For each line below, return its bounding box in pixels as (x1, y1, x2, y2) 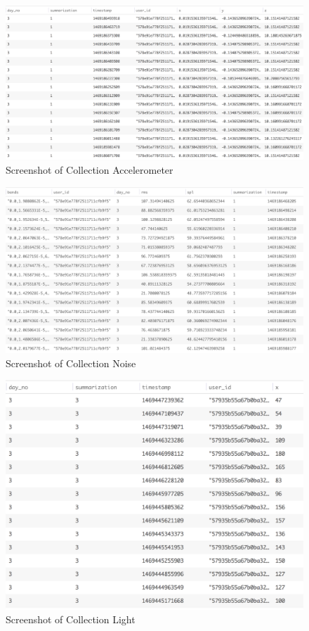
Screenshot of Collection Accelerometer (6, 162, 173, 177)
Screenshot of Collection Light (6, 612, 136, 627)
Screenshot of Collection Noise (6, 355, 136, 370)
